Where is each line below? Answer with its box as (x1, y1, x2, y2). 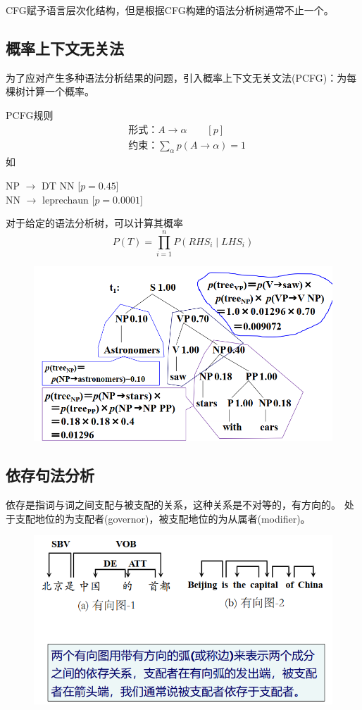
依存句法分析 (6, 464, 94, 486)
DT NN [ (42, 178, 81, 193)
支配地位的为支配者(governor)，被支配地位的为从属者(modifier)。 (15, 511, 311, 525)
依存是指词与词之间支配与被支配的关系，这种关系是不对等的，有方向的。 (6, 497, 341, 512)
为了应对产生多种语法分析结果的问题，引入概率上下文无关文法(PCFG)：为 (6, 70, 347, 85)
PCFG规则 (6, 107, 54, 122)
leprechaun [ (42, 192, 95, 206)
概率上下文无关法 (6, 37, 124, 58)
